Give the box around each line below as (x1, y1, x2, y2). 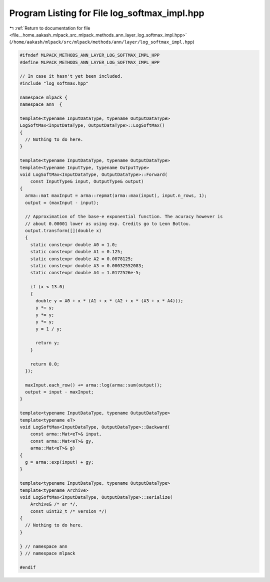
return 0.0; (30, 361, 60, 367)
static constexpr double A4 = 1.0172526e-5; (30, 270, 141, 276)
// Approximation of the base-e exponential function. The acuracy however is (25, 214, 223, 220)
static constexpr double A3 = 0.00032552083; (30, 263, 144, 269)
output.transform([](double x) (25, 228, 102, 234)
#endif (19, 564, 36, 570)
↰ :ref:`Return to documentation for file (9, 25, 90, 31)
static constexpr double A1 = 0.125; (30, 249, 123, 255)
